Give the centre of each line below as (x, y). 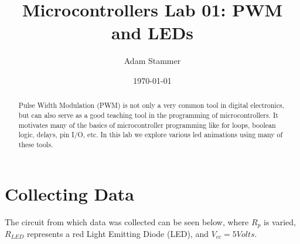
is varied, (280, 221)
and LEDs (152, 33)
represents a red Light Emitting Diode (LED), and (118, 233)
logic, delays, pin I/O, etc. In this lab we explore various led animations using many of (151, 135)
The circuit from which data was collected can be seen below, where (127, 221)
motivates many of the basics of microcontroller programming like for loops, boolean (147, 125)
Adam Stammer (152, 61)
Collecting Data (69, 193)
